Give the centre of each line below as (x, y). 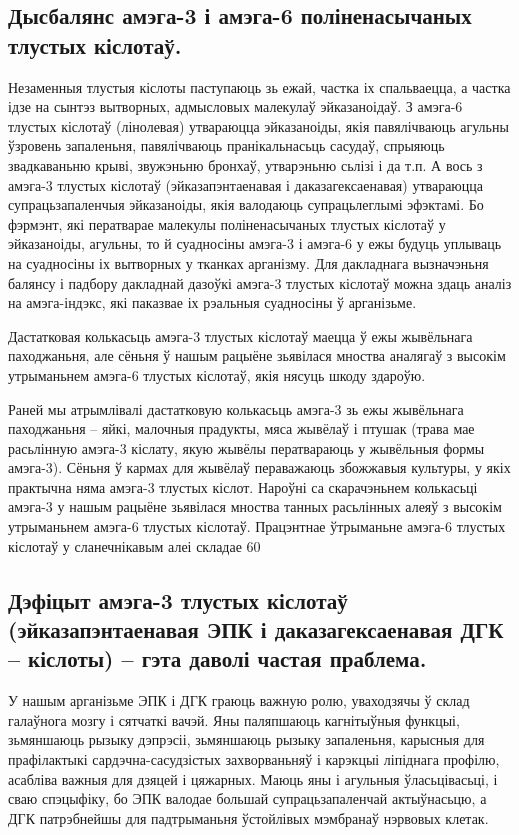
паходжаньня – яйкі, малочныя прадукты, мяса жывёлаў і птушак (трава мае (241, 428)
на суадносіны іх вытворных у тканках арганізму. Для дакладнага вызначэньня (248, 262)
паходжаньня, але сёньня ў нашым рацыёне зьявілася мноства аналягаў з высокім (257, 355)
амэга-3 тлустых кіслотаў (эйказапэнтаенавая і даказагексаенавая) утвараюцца (246, 184)
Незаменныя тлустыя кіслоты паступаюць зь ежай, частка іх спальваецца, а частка (259, 86)
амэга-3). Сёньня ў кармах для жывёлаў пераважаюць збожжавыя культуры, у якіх (259, 467)
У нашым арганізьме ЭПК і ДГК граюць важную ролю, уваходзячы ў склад (239, 700)
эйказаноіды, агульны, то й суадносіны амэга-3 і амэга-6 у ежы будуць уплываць (255, 243)
